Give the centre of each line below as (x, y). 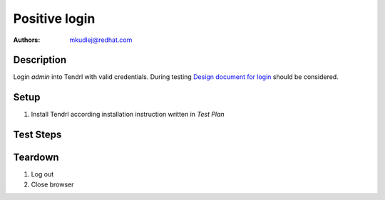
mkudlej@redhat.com (101, 40)
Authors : (27, 40)
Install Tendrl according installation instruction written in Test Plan (128, 115)
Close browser (52, 184)
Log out (42, 174)
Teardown (36, 158)
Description (40, 60)
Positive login (54, 19)
